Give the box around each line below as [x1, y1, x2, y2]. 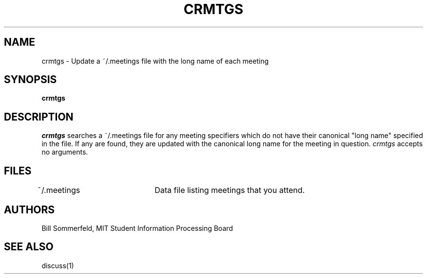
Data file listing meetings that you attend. [155, 185, 305, 195]
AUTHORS [4, 203, 55, 216]
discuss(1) [41, 261, 74, 270]
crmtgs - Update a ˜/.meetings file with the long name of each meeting [41, 56, 269, 65]
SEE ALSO [4, 241, 54, 253]
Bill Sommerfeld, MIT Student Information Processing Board [41, 224, 233, 232]
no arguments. [41, 148, 88, 156]
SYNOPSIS [4, 73, 57, 86]
